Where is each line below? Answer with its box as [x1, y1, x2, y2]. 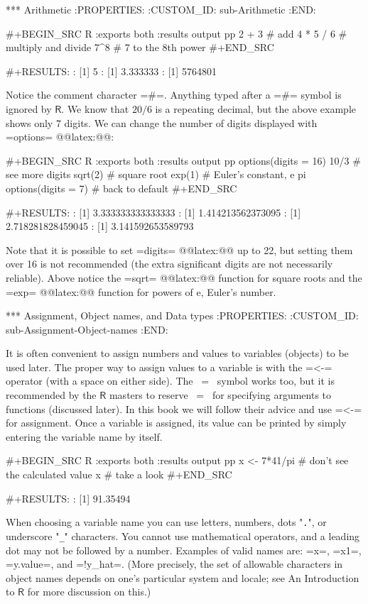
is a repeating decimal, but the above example [155, 101, 356, 116]
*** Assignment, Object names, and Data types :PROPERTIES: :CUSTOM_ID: [6, 308, 359, 323]
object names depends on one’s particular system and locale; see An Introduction [6, 570, 359, 585]
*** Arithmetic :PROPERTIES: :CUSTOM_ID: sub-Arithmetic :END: [6, 2, 316, 16]
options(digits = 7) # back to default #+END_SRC [6, 180, 237, 195]
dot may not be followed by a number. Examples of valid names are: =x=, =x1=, [6, 542, 362, 557]
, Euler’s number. [200, 284, 276, 299]
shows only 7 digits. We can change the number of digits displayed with [6, 115, 318, 130]
